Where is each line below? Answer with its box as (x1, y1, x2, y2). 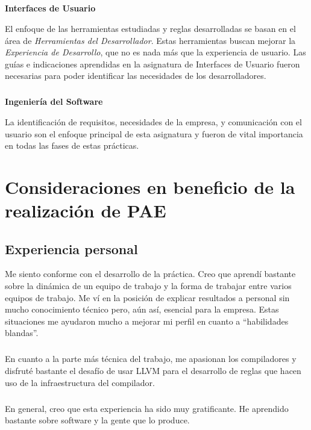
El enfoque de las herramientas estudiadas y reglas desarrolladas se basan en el (5, 22, 296, 34)
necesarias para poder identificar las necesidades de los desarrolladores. (5, 69, 266, 82)
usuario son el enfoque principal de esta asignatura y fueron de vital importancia (5, 127, 303, 140)
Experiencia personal (5, 239, 138, 258)
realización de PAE (5, 198, 166, 223)
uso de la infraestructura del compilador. (5, 376, 155, 388)
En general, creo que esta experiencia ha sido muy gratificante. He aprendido (5, 402, 289, 414)
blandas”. (5, 326, 39, 339)
